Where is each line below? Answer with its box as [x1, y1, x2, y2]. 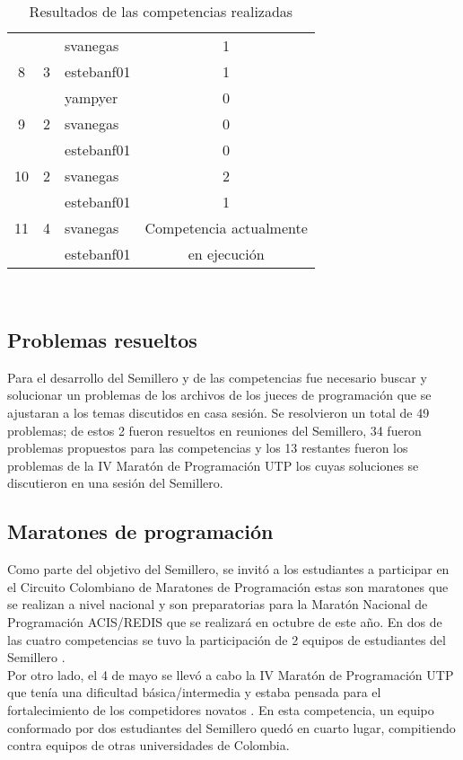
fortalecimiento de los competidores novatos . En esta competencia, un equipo [7, 700, 434, 719]
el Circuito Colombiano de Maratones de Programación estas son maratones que [7, 577, 449, 596]
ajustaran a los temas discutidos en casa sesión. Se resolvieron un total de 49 [7, 402, 430, 421]
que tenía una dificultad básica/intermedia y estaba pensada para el [7, 683, 381, 702]
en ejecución [188, 243, 265, 264]
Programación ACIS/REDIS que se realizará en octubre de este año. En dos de [7, 612, 442, 631]
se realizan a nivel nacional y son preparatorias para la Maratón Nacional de [7, 595, 428, 614]
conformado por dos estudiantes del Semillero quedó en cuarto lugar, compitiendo [7, 718, 456, 737]
